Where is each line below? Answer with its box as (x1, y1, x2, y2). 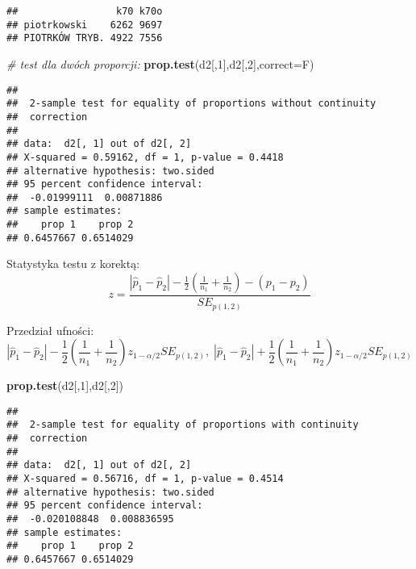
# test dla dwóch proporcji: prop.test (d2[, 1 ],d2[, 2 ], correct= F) (6, 55, 314, 72)
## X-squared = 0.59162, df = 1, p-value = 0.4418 (6, 151, 284, 163)
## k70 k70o (6, 6, 163, 17)
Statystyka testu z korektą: (6, 255, 140, 272)
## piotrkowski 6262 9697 (6, 19, 163, 31)
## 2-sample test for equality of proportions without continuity (6, 98, 376, 110)
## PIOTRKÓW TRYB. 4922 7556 (6, 32, 163, 44)
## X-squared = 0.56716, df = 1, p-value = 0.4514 (6, 473, 284, 485)
